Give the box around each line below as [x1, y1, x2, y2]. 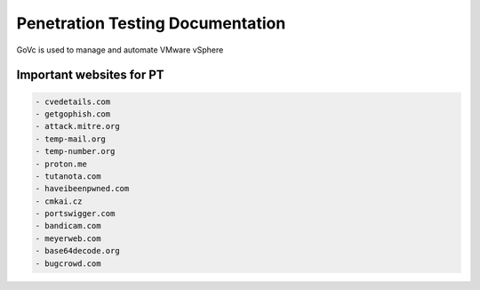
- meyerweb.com [35, 233, 101, 244]
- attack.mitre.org [35, 121, 120, 132]
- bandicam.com [35, 221, 101, 231]
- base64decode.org [35, 246, 120, 256]
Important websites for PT [16, 68, 164, 83]
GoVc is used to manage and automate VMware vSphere [16, 44, 224, 55]
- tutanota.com [35, 171, 101, 181]
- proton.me [35, 158, 88, 169]
